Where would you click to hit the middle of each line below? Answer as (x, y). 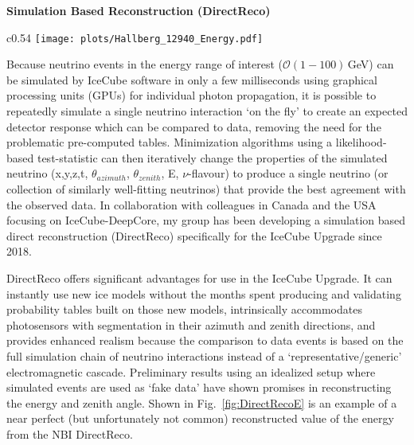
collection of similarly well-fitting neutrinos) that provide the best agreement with (206, 189)
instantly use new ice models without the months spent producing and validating (204, 293)
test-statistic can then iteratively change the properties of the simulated (212, 157)
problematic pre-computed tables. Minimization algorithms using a (170, 142)
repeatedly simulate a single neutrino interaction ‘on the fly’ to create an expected (207, 111)
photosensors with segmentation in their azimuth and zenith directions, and (191, 324)
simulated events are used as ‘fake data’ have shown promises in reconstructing (199, 387)
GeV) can (371, 64)
